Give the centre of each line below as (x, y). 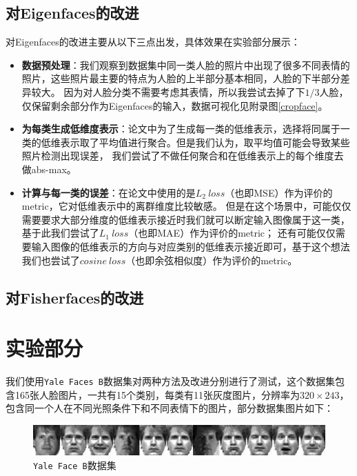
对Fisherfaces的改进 (75, 297)
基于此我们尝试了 (60, 233)
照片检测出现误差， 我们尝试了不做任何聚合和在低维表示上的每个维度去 (183, 156)
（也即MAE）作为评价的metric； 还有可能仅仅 (232, 233)
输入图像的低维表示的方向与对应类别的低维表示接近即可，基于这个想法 (191, 246)
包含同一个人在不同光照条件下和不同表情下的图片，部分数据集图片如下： (170, 408)
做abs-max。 (49, 169)
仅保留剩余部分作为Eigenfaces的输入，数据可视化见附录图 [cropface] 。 (175, 105)
